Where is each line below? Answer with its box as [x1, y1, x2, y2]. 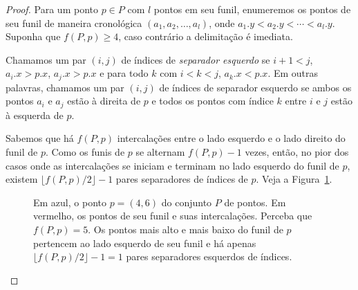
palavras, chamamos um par [6, 80, 124, 94]
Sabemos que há [6, 131, 74, 145]
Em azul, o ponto [33, 194, 106, 209]
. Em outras [267, 66, 319, 80]
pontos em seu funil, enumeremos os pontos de [153, 2, 351, 16]
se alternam [135, 145, 185, 159]
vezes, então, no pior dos [245, 145, 349, 159]
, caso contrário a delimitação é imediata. [118, 29, 293, 44]
